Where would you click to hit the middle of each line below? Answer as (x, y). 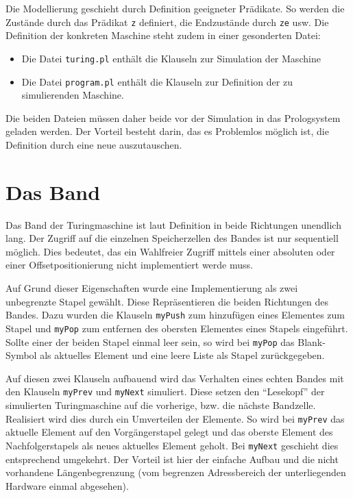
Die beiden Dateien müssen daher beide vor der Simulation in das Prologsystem (173, 117)
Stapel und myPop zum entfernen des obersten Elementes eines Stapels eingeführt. (177, 328)
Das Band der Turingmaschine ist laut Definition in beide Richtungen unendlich (173, 224)
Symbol (21, 355)
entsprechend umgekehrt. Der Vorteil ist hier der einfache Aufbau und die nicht (172, 459)
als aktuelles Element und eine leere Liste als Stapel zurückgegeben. (182, 355)
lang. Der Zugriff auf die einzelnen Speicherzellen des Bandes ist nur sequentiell (172, 238)
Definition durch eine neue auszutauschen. (94, 144)
